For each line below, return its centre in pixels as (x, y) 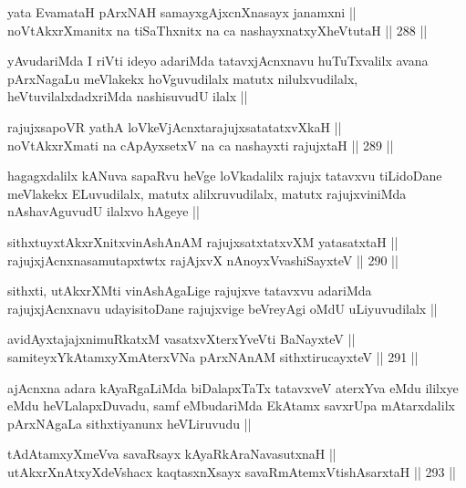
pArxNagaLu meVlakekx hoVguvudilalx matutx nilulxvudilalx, (183, 78)
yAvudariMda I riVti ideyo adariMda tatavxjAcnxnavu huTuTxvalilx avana (218, 61)
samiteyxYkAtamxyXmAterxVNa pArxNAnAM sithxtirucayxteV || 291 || (213, 356)
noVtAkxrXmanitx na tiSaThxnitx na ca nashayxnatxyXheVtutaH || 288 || (217, 30)
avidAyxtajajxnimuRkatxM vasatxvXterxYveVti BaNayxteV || (181, 339)
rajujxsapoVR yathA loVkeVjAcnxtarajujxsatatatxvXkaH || (175, 126)
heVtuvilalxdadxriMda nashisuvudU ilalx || (128, 96)
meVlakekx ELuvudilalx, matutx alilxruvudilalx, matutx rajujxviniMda (207, 193)
